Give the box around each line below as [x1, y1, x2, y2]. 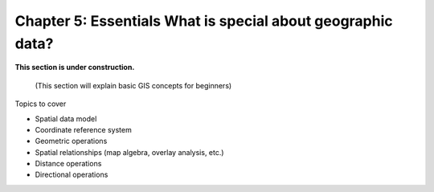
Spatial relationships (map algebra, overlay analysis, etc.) [35, 147, 224, 157]
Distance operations [35, 159, 102, 169]
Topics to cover [14, 99, 67, 108]
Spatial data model [35, 113, 97, 124]
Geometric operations [35, 137, 108, 146]
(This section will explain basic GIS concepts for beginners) [35, 80, 232, 90]
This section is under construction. [14, 63, 135, 72]
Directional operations [35, 170, 108, 180]
